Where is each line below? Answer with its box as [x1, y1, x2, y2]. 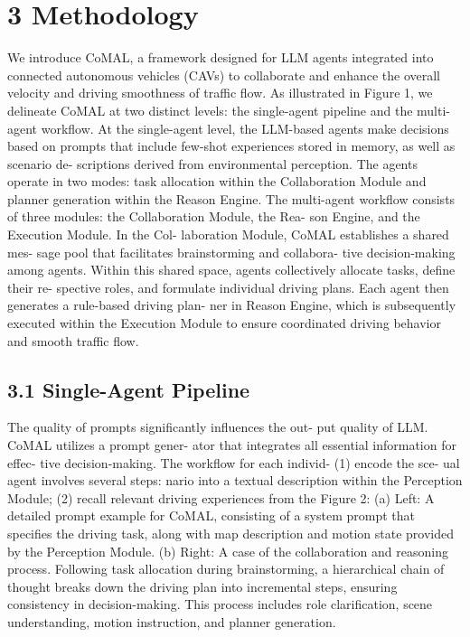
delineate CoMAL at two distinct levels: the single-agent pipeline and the [7, 100, 413, 119]
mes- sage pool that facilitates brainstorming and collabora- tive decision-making [7, 242, 456, 261]
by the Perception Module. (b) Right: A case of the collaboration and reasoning [7, 541, 448, 560]
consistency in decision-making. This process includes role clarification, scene [7, 595, 433, 614]
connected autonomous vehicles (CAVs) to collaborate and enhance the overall [7, 65, 441, 84]
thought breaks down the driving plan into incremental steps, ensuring [7, 576, 398, 595]
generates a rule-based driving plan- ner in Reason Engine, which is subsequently [7, 295, 456, 314]
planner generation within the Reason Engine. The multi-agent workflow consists [7, 189, 456, 208]
